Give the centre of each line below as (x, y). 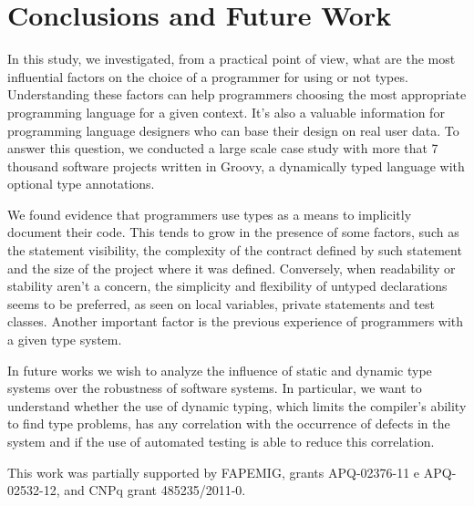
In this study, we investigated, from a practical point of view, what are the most (232, 59)
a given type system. (65, 340)
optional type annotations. (81, 184)
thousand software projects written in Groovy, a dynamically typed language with (236, 165)
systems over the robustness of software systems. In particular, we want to (215, 388)
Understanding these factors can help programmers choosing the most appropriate (237, 94)
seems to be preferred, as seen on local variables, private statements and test (221, 303)
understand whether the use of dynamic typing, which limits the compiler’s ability (237, 405)
